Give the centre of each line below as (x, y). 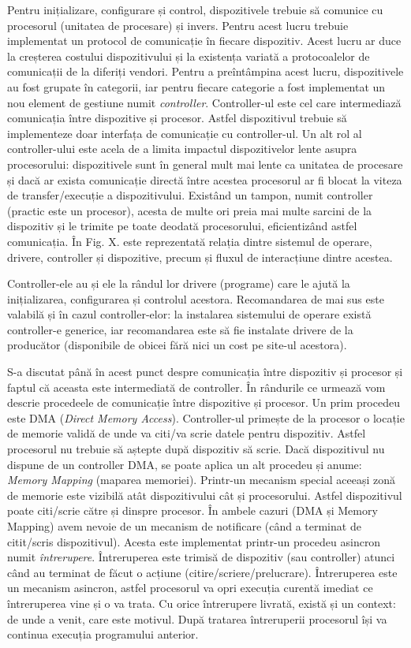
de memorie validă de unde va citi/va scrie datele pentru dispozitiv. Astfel (187, 433)
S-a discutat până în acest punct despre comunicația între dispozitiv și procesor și (205, 372)
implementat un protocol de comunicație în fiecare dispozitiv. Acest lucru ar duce (204, 41)
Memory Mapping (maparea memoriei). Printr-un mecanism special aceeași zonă (201, 480)
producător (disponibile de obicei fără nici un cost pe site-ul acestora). (177, 345)
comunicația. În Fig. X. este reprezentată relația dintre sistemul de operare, (190, 241)
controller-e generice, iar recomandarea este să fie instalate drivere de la (180, 329)
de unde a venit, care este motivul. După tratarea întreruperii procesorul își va (197, 618)
